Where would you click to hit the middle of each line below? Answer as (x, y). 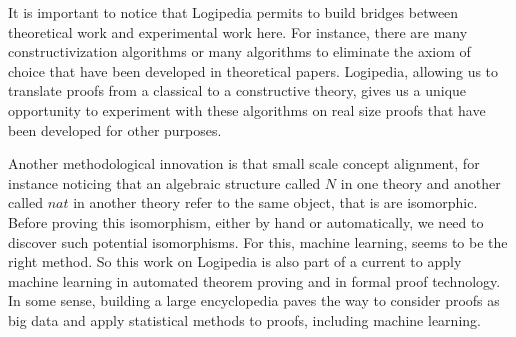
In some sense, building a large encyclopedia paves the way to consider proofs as (254, 300)
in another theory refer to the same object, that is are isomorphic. (275, 202)
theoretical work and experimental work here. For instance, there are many (238, 31)
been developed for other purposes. (115, 129)
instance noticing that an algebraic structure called (164, 182)
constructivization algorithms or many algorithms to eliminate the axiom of (239, 51)
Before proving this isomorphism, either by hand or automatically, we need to (246, 221)
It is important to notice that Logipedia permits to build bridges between (233, 12)
